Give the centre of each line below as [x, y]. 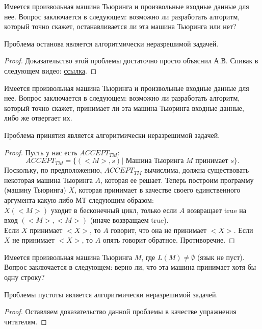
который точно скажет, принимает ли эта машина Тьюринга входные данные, [124, 108]
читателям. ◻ [25, 321]
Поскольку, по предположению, [53, 170]
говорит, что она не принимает [159, 230]
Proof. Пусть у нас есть [41, 152]
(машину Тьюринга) [35, 190]
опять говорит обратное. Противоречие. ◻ [169, 240]
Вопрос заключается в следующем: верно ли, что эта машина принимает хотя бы [130, 267]
